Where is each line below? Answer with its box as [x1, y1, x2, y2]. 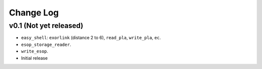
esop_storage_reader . [21, 41, 71, 47]
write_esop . [21, 48, 49, 54]
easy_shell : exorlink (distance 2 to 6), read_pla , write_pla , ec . [21, 35, 161, 41]
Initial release [21, 55, 48, 61]
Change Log [9, 7, 59, 18]
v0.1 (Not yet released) [9, 21, 83, 30]
